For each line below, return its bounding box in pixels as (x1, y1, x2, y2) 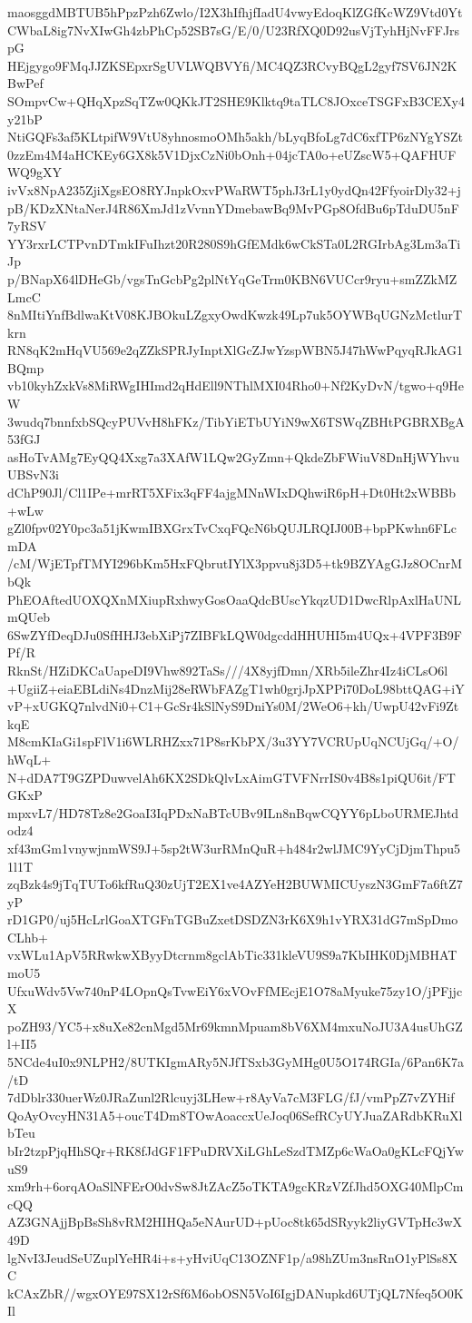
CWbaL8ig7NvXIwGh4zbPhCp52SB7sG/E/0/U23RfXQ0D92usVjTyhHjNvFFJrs (7, 20, 460, 39)
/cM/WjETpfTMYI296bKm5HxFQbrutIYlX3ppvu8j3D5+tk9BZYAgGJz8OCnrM (7, 554, 462, 573)
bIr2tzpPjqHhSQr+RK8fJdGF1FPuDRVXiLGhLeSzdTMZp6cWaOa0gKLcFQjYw (7, 1141, 464, 1160)
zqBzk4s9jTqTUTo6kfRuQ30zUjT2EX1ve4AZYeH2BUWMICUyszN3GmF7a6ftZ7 (7, 874, 463, 894)
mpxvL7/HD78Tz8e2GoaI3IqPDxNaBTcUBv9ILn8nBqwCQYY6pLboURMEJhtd (7, 803, 459, 822)
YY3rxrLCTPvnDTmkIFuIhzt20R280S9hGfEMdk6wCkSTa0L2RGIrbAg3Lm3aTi (7, 233, 461, 252)
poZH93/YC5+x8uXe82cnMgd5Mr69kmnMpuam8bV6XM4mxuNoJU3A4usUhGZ (7, 1016, 463, 1035)
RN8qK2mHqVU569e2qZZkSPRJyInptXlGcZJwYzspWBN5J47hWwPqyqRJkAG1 (7, 341, 463, 360)
